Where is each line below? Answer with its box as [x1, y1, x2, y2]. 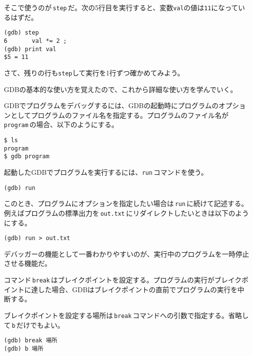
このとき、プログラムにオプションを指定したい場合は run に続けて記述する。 [4, 198, 248, 208]
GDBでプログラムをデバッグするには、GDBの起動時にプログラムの [4, 100, 219, 111]
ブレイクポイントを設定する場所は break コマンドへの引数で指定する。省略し [4, 310, 249, 320]
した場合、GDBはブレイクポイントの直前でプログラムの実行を [38, 284, 237, 294]
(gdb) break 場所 [4, 337, 58, 344]
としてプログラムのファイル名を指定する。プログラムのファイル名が [10, 110, 229, 120]
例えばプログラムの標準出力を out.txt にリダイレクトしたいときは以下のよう [4, 207, 249, 218]
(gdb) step [4, 29, 39, 37]
